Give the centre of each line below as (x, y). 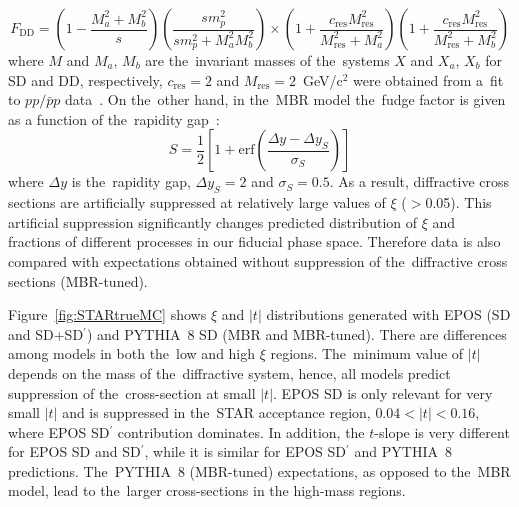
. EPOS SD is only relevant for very (383, 392)
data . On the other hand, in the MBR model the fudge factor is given (285, 99)
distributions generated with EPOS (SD (388, 314)
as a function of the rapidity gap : (114, 118)
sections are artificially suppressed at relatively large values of (197, 202)
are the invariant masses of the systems (267, 60)
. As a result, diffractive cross (419, 181)
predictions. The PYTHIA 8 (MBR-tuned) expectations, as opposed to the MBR (259, 470)
